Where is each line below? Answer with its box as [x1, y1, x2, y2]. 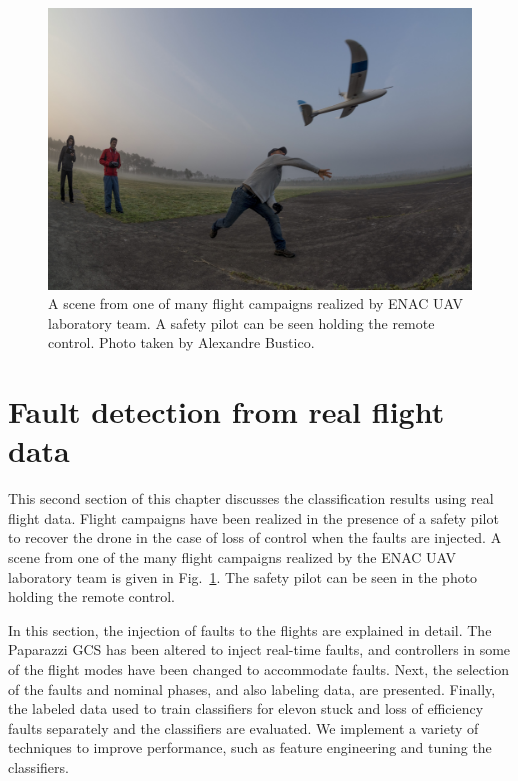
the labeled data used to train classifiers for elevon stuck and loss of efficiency [8, 698, 484, 719]
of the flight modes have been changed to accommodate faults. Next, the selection [8, 659, 510, 679]
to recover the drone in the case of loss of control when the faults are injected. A [8, 527, 502, 548]
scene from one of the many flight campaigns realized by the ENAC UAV [8, 547, 456, 568]
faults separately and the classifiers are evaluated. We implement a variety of [8, 717, 479, 738]
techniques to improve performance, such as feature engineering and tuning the [8, 737, 492, 758]
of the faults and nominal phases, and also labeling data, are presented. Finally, [8, 678, 496, 699]
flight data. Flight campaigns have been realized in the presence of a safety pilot [8, 507, 499, 528]
